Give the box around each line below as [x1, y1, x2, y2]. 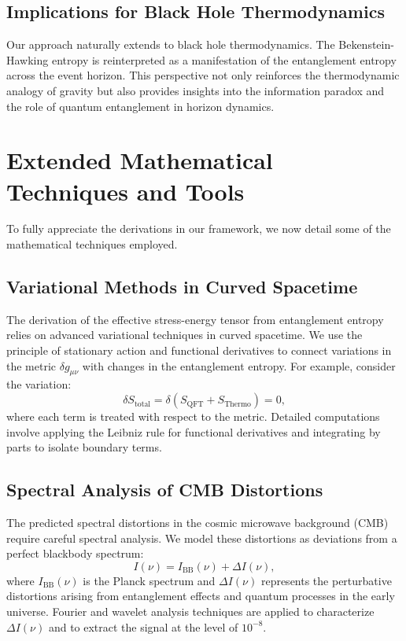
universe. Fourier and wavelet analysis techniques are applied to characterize [6, 603, 375, 619]
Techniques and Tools [6, 175, 245, 207]
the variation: [6, 376, 72, 392]
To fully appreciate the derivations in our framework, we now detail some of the [6, 220, 391, 237]
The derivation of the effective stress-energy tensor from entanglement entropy [6, 311, 384, 327]
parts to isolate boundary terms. [6, 439, 162, 455]
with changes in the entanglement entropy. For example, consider [82, 357, 396, 374]
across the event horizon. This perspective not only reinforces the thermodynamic [6, 67, 400, 83]
